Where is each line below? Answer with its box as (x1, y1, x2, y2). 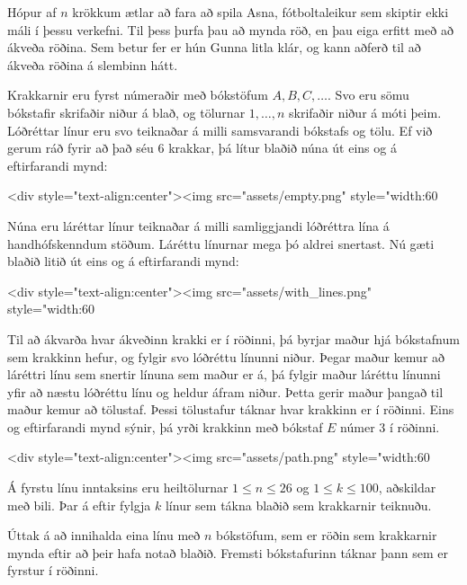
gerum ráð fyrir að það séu (7, 138, 154, 157)
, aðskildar (378, 478, 436, 497)
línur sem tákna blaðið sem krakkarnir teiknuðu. (165, 495, 432, 514)
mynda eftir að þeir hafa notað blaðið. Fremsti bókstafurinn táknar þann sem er (7, 543, 448, 562)
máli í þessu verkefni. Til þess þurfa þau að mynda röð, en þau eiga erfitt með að (7, 20, 454, 39)
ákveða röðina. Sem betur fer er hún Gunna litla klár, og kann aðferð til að (7, 38, 421, 57)
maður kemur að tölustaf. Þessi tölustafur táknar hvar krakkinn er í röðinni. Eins (7, 400, 454, 419)
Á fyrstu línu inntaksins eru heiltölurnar (7, 478, 229, 497)
